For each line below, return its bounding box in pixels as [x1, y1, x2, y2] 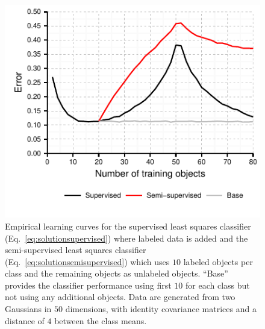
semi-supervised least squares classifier [5, 243, 146, 256]
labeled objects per [183, 255, 253, 268]
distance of [5, 314, 45, 327]
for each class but [185, 278, 250, 291]
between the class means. [54, 314, 147, 327]
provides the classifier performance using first [5, 278, 172, 291]
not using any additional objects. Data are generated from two [5, 290, 235, 303]
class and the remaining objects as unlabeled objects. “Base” [5, 267, 228, 280]
